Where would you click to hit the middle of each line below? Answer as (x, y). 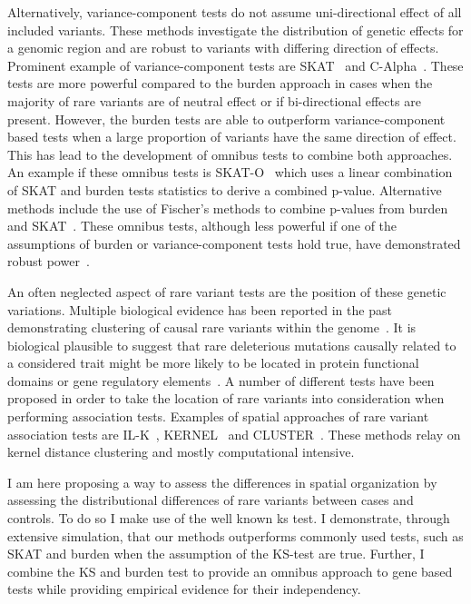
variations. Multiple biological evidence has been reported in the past (200, 309)
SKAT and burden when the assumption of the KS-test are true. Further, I (216, 554)
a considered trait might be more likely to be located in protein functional (213, 363)
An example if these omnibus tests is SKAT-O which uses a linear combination (230, 172)
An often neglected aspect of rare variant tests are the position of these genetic (227, 291)
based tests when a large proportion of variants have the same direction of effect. (232, 137)
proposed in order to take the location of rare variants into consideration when (226, 398)
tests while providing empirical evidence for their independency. (184, 589)
